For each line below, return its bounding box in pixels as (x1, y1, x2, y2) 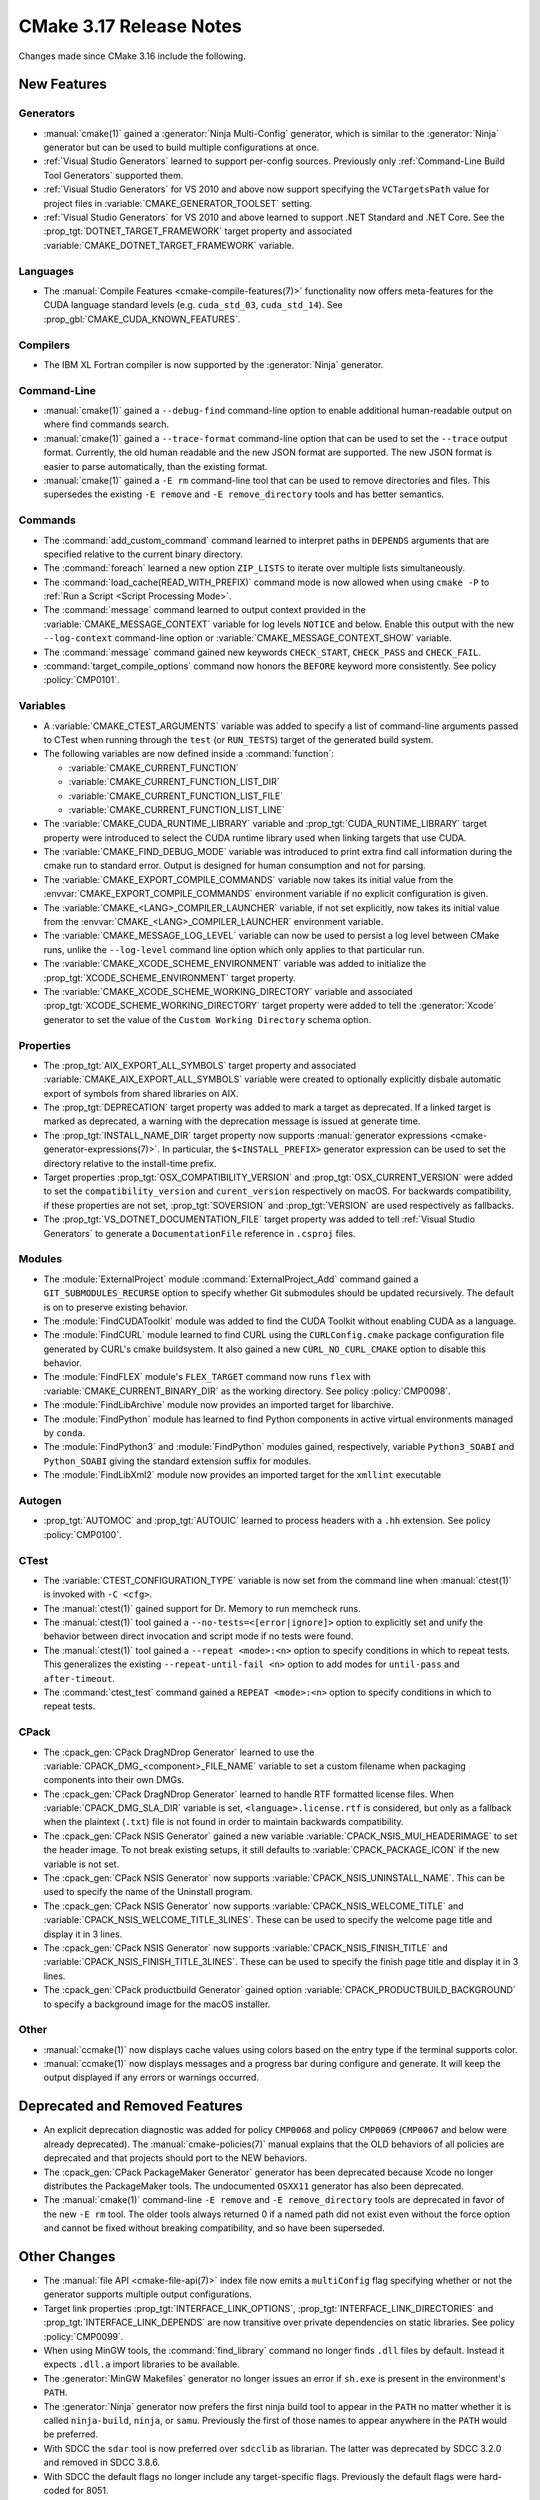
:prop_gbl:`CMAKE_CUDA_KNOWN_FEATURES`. (43, 313, 241, 325)
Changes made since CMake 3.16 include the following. (18, 50, 247, 62)
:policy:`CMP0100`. (43, 1528, 122, 1540)
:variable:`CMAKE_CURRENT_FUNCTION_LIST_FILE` (68, 790, 284, 802)
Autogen (18, 1493, 62, 1507)
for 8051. (71, 2484, 109, 2496)
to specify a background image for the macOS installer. (43, 1998, 271, 2010)
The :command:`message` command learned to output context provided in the (43, 604, 367, 616)
